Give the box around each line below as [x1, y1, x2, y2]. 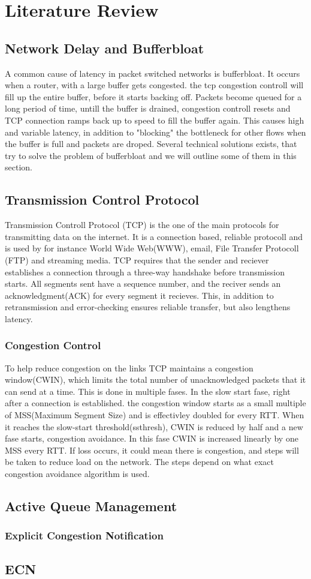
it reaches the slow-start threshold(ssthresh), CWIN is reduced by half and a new [5, 420, 303, 433]
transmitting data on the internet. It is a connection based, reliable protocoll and [5, 230, 303, 242]
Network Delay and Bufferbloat [5, 38, 204, 57]
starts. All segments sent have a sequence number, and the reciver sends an [5, 277, 281, 290]
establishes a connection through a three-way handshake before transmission [5, 265, 285, 278]
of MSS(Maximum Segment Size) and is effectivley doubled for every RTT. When [5, 409, 304, 421]
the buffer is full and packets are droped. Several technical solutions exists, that [5, 137, 297, 150]
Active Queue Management [5, 497, 177, 515]
